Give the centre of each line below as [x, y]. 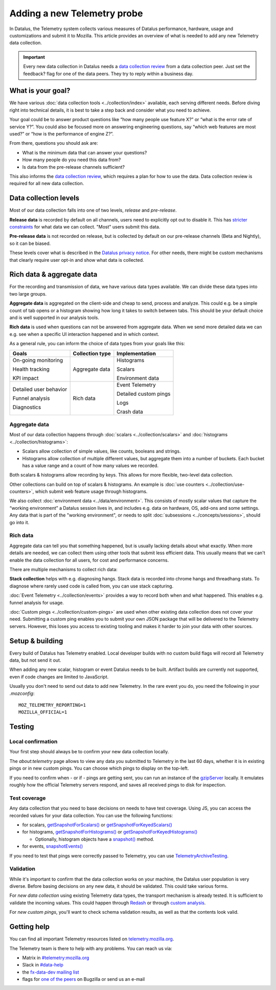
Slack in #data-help [43, 965]
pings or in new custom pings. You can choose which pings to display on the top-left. [99, 768]
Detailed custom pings [144, 394]
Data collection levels [44, 198]
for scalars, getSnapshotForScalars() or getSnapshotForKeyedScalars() [97, 825]
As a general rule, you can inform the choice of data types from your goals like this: [97, 344]
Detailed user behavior [40, 389]
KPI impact [26, 378]
